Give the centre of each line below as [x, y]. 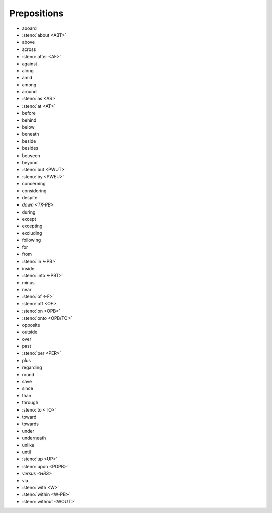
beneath [31, 134]
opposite [31, 325]
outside [30, 332]
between [31, 155]
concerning [34, 184]
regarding [32, 367]
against [29, 64]
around [29, 92]
